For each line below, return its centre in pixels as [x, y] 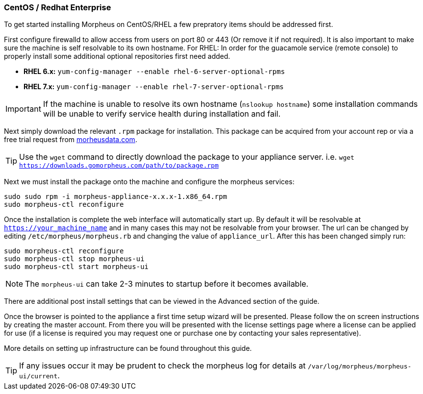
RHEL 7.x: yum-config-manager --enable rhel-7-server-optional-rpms [154, 87]
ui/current [38, 376]
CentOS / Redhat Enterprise [58, 7]
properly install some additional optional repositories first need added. [117, 56]
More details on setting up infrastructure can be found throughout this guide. [128, 348]
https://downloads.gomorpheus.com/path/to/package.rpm [119, 166]
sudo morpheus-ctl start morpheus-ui [76, 267]
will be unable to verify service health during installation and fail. [162, 114]
